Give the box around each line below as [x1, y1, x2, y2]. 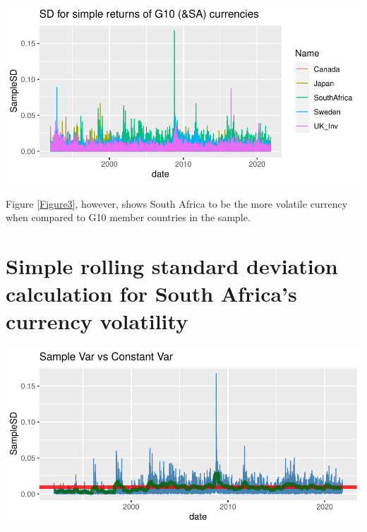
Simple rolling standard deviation [6, 251, 338, 280]
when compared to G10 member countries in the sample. [6, 210, 251, 225]
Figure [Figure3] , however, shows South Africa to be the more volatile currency [6, 196, 348, 211]
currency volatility [6, 307, 188, 336]
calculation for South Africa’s [6, 279, 297, 308]
